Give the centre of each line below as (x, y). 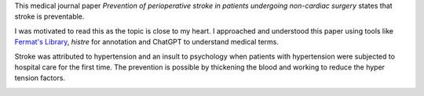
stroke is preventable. (49, 16)
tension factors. (40, 78)
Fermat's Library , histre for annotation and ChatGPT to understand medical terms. (146, 42)
